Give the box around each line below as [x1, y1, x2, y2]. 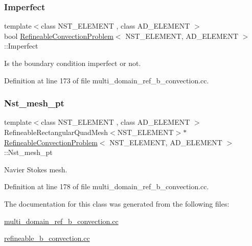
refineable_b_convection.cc [4, 233, 90, 243]
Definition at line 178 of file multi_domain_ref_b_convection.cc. [4, 181, 209, 192]
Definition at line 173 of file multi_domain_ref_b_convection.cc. [4, 75, 209, 85]
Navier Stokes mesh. [4, 164, 67, 174]
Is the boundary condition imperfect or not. [4, 58, 141, 68]
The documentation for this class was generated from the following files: [4, 198, 230, 209]
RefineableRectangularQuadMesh [4, 127, 108, 137]
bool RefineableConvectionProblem [4, 30, 113, 41]
